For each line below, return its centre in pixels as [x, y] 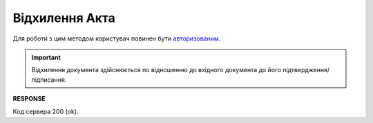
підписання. [49, 80]
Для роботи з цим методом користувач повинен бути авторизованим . [117, 38]
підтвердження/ [306, 70]
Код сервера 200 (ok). [46, 111]
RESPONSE [29, 99]
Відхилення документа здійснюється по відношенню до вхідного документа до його [156, 70]
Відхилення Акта [64, 18]
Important [46, 57]
